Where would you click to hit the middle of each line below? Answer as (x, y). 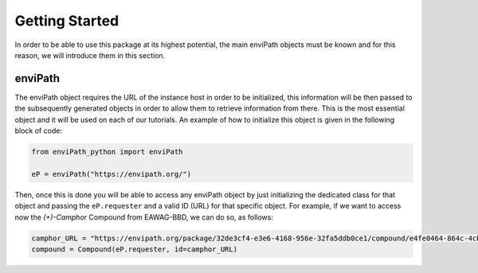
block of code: (39, 131)
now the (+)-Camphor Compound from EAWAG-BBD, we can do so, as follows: (144, 217)
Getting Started (67, 21)
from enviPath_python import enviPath (107, 152)
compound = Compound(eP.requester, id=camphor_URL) (135, 249)
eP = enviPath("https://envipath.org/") (111, 174)
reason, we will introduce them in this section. (90, 55)
